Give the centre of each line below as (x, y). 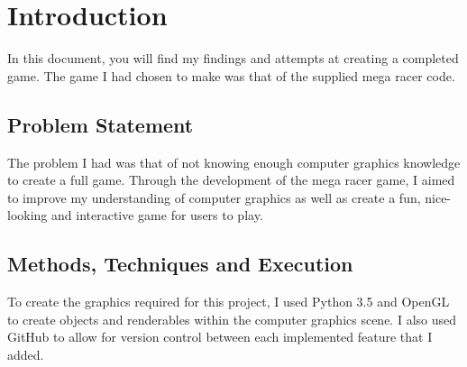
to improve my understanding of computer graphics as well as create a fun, (214, 197)
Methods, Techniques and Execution (180, 264)
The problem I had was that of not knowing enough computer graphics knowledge (234, 162)
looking (27, 215)
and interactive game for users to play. (157, 215)
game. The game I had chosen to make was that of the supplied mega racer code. (231, 75)
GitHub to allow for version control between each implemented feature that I (220, 337)
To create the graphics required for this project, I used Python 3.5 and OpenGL (229, 302)
